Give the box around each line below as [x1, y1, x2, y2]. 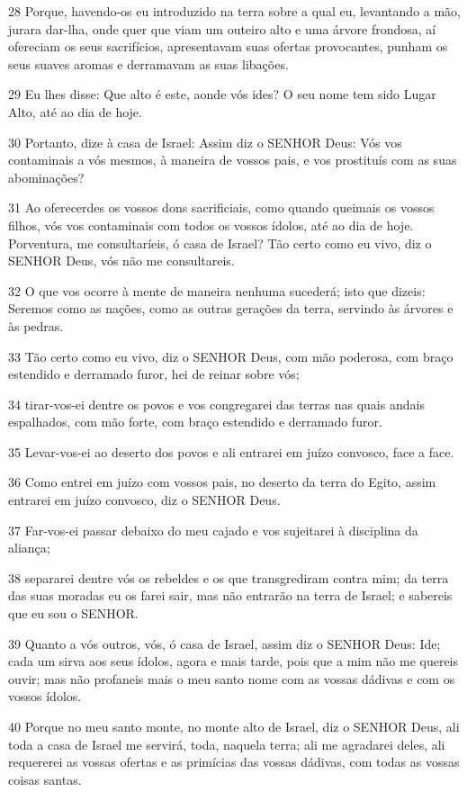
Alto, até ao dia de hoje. [8, 102, 142, 121]
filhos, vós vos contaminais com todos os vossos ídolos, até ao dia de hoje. [8, 215, 414, 234]
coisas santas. [8, 769, 82, 788]
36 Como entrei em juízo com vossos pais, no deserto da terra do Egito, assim [8, 472, 436, 491]
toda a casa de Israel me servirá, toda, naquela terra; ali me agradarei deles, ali [8, 734, 445, 753]
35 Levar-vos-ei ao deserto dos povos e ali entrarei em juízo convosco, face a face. [8, 442, 454, 461]
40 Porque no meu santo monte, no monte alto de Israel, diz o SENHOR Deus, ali [8, 717, 460, 735]
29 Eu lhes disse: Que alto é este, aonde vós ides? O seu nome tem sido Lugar [8, 85, 436, 103]
